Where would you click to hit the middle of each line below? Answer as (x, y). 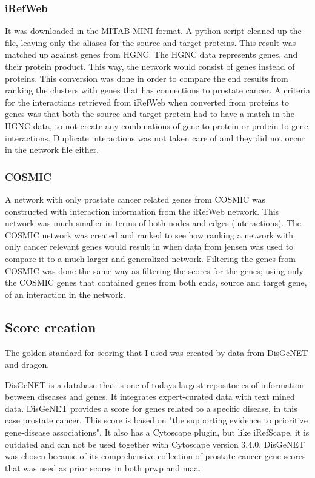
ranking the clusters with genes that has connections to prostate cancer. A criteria (157, 90)
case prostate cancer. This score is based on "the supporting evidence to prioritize (156, 420)
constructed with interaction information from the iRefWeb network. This (142, 211)
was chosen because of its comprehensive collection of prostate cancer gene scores (155, 456)
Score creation (51, 327)
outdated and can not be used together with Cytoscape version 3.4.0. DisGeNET (155, 444)
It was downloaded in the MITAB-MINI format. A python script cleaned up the (153, 31)
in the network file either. (52, 150)
